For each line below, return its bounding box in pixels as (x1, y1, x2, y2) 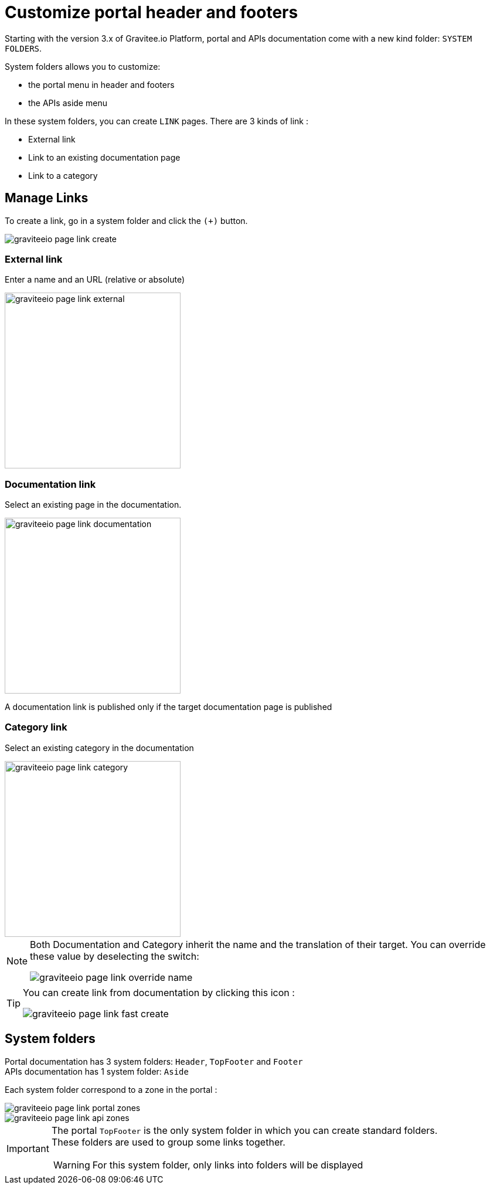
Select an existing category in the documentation (5, 742, 194, 753)
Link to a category (28, 170, 98, 181)
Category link (5, 721, 67, 733)
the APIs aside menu (28, 97, 107, 108)
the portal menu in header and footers (28, 79, 175, 90)
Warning (53, 1159, 90, 1171)
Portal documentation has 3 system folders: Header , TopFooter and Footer (5, 1056, 303, 1066)
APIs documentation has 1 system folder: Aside (5, 1066, 189, 1076)
